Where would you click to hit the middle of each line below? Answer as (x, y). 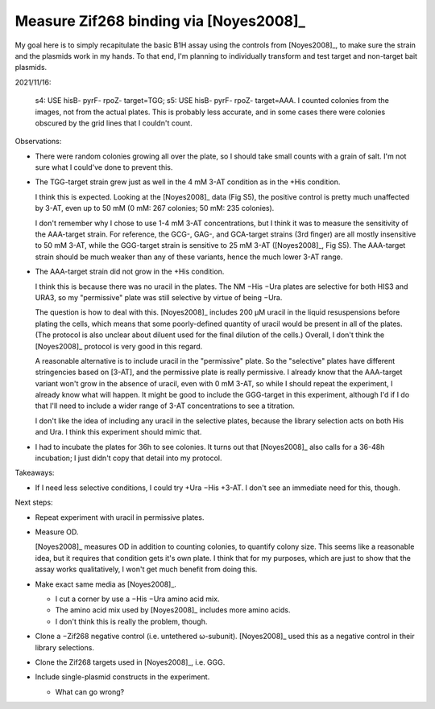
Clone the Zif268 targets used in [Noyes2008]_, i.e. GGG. (130, 662)
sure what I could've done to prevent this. (104, 167)
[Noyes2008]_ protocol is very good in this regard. (119, 346)
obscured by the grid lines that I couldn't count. (114, 123)
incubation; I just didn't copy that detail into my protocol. (128, 458)
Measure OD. (57, 532)
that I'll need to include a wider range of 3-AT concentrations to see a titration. (165, 406)
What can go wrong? (90, 691)
